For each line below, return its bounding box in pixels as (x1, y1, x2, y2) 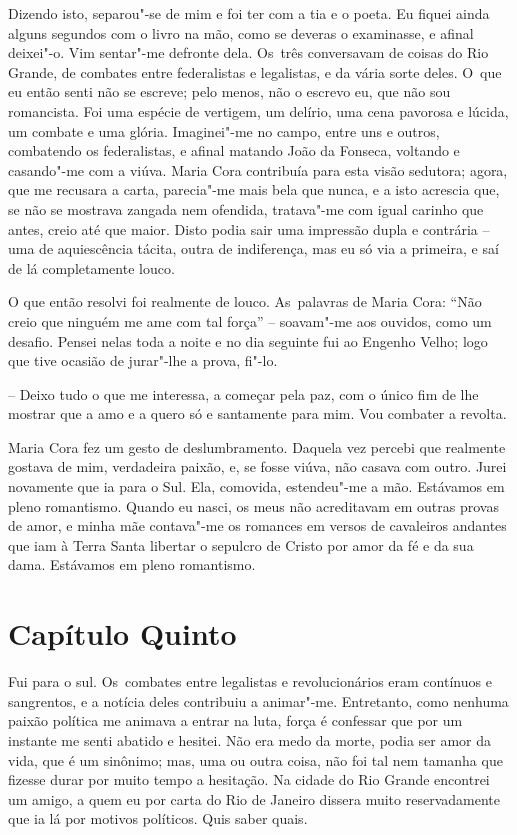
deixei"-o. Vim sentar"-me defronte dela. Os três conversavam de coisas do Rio (8, 42, 489, 63)
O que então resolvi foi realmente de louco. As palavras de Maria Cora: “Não (8, 291, 482, 312)
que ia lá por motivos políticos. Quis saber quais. (8, 808, 308, 829)
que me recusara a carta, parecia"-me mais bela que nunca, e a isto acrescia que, (8, 179, 500, 200)
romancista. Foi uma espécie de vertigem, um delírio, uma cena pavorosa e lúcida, (8, 100, 509, 121)
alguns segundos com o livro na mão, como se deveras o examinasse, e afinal (8, 22, 474, 43)
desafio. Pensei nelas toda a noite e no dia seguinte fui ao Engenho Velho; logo (8, 330, 488, 351)
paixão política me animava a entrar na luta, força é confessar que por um (8, 710, 463, 731)
